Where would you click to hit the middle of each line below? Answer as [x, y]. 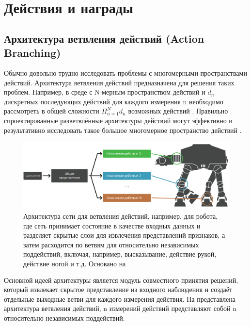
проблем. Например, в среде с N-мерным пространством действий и [105, 92]
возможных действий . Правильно [178, 111]
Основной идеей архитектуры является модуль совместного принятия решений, [121, 280]
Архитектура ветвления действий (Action [104, 38]
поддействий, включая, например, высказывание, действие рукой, [120, 254]
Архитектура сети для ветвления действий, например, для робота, [121, 216]
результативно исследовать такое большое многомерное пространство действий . [123, 130]
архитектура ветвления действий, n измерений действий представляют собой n [120, 308]
